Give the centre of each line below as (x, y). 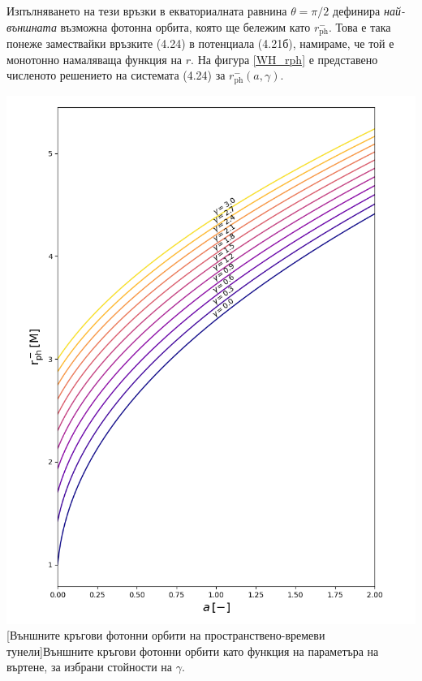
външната (32, 26)
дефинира (357, 11)
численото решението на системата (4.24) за (116, 75)
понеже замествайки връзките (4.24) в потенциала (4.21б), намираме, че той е (200, 43)
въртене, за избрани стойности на (89, 667)
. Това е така (360, 26)
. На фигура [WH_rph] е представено (284, 59)
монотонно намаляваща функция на (95, 59)
